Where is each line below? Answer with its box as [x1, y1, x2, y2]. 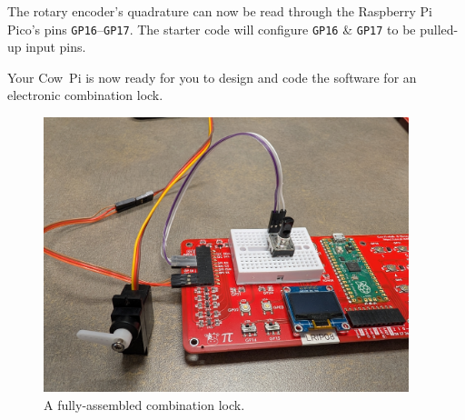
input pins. [25, 37, 86, 56]
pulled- [420, 19, 459, 38]
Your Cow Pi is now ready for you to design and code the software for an [7, 67, 417, 86]
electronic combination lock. [7, 85, 163, 105]
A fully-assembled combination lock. [44, 395, 245, 414]
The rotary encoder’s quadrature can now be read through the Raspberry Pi [7, 2, 432, 20]
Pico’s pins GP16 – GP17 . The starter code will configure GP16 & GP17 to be [7, 19, 416, 38]
